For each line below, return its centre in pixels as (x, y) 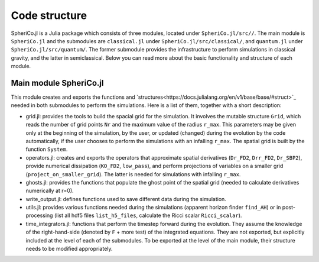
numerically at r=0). (50, 191)
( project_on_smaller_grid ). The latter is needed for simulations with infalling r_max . (133, 174)
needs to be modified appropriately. (69, 249)
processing (39, 215)
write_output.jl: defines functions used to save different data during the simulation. (126, 199)
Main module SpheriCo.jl (57, 83)
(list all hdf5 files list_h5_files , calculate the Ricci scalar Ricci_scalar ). (148, 215)
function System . (47, 149)
